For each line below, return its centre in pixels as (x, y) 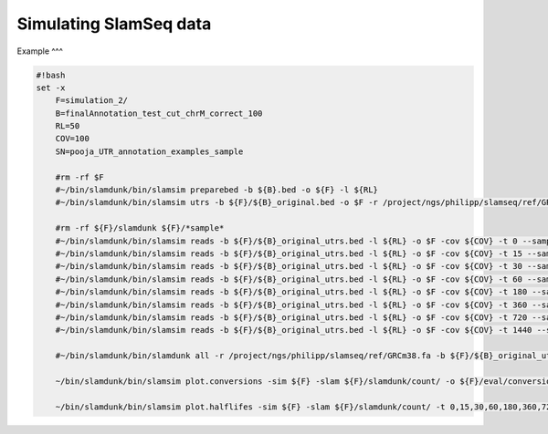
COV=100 (73, 139)
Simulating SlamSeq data (114, 24)
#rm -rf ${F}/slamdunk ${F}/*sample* (140, 228)
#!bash (51, 75)
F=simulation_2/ (91, 101)
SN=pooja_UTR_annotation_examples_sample (149, 151)
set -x (51, 88)
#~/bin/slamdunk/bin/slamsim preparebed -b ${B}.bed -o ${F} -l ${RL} (217, 190)
